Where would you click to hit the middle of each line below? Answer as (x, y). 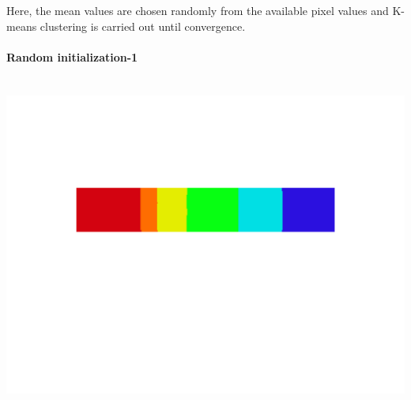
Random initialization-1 (72, 56)
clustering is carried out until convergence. (143, 26)
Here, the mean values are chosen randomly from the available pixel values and (198, 10)
